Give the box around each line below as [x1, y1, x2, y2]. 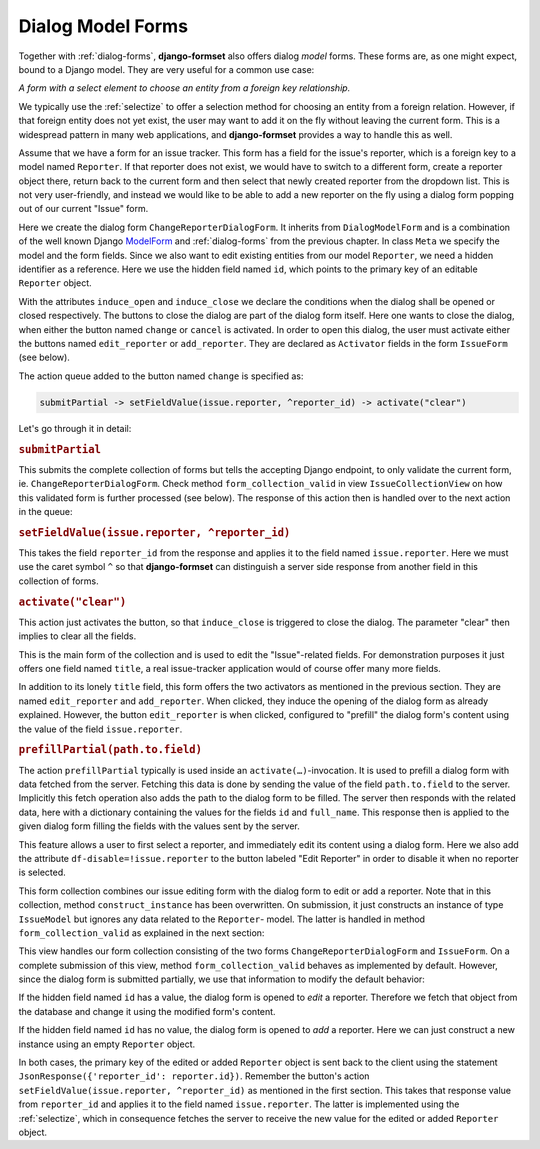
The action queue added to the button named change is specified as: [18, 370, 304, 382]
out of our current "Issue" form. [18, 203, 149, 215]
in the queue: [18, 505, 74, 517]
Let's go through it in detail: [18, 422, 132, 434]
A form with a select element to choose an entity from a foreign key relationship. [18, 82, 351, 94]
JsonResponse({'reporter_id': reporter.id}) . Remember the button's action [18, 1070, 370, 1082]
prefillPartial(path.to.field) [18, 743, 202, 757]
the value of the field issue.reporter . [18, 723, 183, 735]
